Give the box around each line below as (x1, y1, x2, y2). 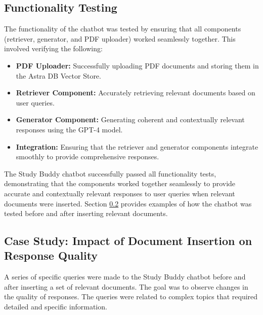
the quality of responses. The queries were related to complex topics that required (4, 291, 258, 302)
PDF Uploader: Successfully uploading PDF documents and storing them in (16, 60, 259, 71)
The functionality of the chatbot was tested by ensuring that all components (4, 23, 241, 34)
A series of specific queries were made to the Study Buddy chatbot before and (4, 271, 246, 282)
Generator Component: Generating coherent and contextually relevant (16, 114, 245, 125)
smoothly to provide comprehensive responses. (16, 151, 159, 162)
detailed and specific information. (4, 301, 107, 312)
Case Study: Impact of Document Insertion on (4, 233, 252, 249)
